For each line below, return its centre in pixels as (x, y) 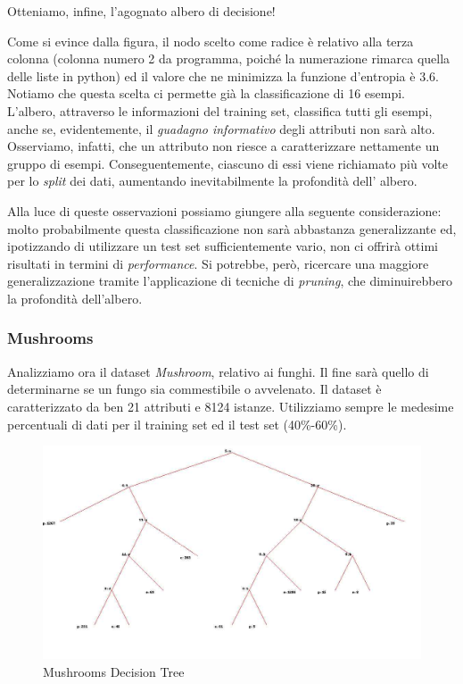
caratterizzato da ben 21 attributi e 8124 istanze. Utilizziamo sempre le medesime (231, 406)
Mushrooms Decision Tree (114, 671)
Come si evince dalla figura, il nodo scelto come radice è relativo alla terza (211, 41)
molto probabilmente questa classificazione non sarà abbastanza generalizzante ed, (232, 228)
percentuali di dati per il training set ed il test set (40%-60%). (177, 424)
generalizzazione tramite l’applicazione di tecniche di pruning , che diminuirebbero (230, 281)
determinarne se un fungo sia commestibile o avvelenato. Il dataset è (194, 389)
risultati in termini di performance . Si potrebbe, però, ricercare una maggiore (218, 263)
